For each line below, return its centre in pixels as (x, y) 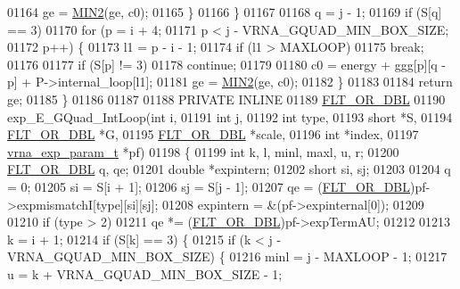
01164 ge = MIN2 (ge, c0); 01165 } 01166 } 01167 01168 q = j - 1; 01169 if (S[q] (225, 12)
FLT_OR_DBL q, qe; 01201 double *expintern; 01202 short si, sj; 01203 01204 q (229, 169)
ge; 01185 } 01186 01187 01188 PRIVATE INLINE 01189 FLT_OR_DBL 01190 (226, 99)
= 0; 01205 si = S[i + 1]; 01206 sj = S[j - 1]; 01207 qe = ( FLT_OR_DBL (209, 186)
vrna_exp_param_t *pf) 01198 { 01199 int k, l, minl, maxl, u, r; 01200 (203, 151)
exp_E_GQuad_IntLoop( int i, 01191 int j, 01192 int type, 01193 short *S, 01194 (230, 116)
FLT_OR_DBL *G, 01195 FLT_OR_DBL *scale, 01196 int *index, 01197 (213, 134)
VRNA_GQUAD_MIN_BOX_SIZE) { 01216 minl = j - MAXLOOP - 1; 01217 (227, 256)
